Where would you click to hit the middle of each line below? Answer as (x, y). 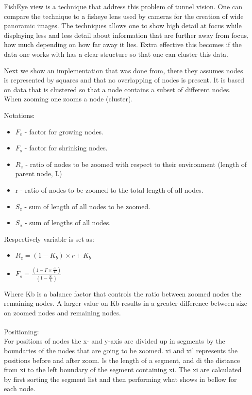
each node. (20, 388)
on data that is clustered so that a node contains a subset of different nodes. (118, 89)
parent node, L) (39, 173)
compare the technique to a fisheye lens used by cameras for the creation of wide (124, 16)
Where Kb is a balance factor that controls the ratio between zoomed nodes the (123, 293)
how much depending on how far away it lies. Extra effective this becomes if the (123, 44)
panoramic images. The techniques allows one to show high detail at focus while (123, 25)
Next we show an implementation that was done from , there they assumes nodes (124, 70)
